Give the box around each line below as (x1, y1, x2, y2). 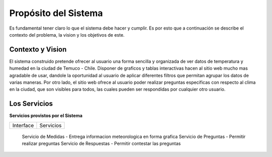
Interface (12, 122, 34, 129)
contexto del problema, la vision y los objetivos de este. (9, 32, 125, 38)
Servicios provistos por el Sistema (9, 113, 83, 119)
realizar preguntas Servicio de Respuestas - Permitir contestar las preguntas (22, 140, 181, 146)
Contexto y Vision (9, 45, 67, 54)
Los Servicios (9, 99, 53, 108)
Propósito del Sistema (9, 8, 103, 19)
